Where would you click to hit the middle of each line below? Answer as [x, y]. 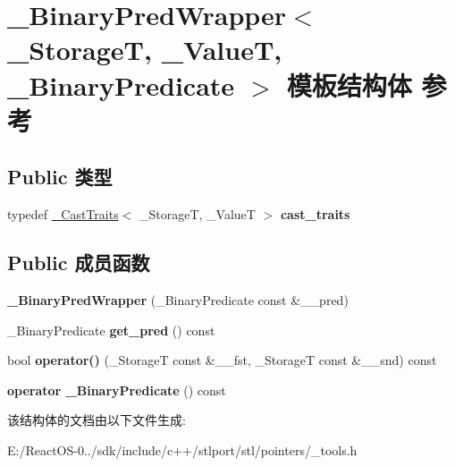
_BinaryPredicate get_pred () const [111, 330]
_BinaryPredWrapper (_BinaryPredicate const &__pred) [178, 299]
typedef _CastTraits [63, 214]
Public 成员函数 [79, 263]
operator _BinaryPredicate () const [117, 390]
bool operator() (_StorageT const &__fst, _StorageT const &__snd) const [222, 360]
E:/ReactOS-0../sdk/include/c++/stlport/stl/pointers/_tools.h [182, 449]
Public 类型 [60, 177]
